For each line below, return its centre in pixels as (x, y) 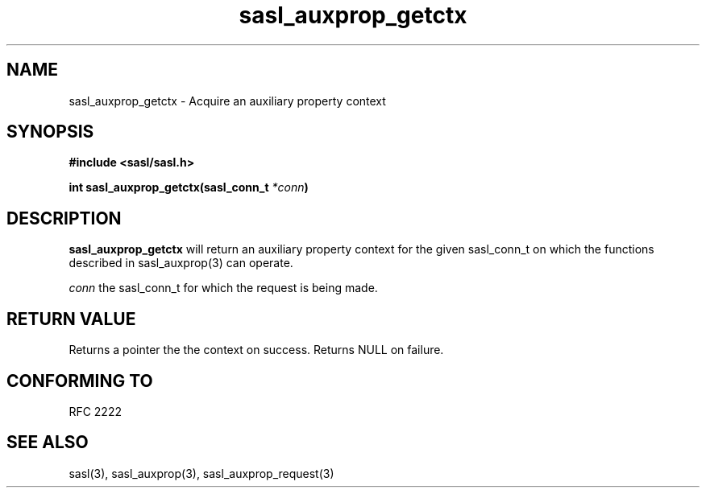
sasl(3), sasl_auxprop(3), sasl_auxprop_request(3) (201, 473)
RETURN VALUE (71, 319)
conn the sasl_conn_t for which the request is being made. (223, 288)
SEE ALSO (48, 443)
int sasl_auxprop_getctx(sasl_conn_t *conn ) (189, 187)
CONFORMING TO (80, 381)
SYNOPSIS (50, 132)
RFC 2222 (95, 411)
